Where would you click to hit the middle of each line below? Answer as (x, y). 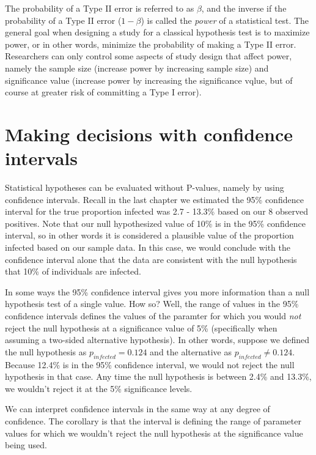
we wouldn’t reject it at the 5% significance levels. (99, 388)
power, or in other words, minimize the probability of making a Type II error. (151, 44)
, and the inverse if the (244, 8)
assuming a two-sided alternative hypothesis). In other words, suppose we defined (157, 340)
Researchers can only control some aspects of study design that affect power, (149, 56)
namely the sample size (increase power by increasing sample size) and (137, 68)
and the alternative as (191, 351)
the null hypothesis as (46, 351)
